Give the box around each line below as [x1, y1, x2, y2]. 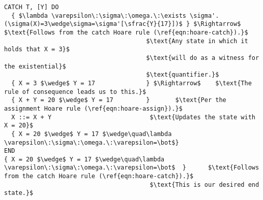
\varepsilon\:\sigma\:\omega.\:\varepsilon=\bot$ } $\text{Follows [4, 164, 259, 172]
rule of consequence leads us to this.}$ [4, 88, 147, 95]
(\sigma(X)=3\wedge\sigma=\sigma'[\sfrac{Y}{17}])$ [4, 20, 183, 28]
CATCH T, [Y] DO [4, 4, 59, 11]
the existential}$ [4, 62, 66, 70]
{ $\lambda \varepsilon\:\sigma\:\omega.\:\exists [11, 12, 186, 19]
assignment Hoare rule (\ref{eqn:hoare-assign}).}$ [4, 105, 183, 112]
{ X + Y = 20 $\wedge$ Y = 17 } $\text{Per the [11, 96, 226, 104]
